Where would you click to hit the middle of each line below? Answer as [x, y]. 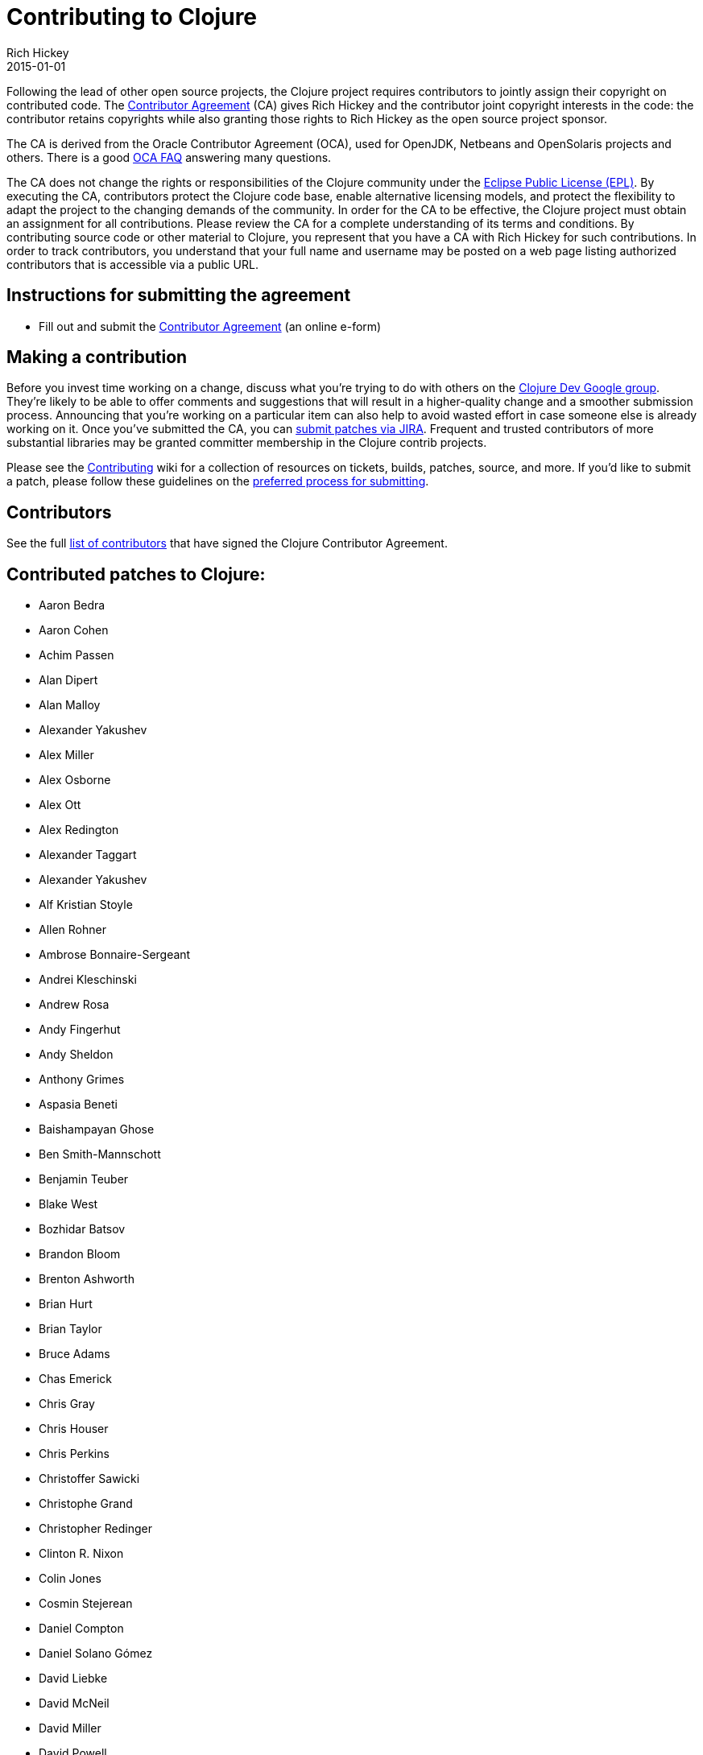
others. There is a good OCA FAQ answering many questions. [169, 157]
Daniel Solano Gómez [96, 1654]
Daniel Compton [81, 1629]
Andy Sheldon [76, 1055]
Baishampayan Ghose [97, 1129]
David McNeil [74, 1703]
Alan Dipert [68, 680]
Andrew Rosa [74, 1005]
